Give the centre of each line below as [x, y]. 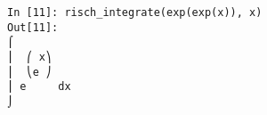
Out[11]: [33, 27]
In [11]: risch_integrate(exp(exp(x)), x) [135, 12]
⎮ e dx [39, 87]
